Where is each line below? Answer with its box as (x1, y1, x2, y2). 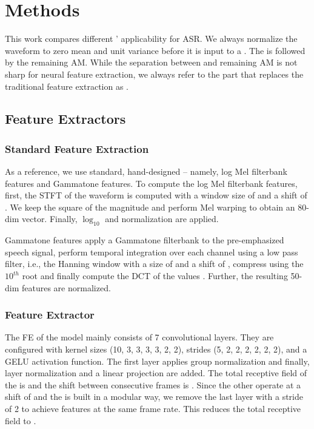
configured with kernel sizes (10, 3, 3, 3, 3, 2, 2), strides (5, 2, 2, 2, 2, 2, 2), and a (5, 343, 307, 356)
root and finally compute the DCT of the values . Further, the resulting (22, 269, 288, 282)
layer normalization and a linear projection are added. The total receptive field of (5, 367, 307, 379)
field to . (5, 414, 36, 427)
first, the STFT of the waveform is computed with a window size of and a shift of (5, 189, 307, 201)
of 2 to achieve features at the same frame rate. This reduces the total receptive (5, 402, 301, 415)
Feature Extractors (5, 109, 126, 128)
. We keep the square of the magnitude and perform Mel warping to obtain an (5, 200, 295, 213)
